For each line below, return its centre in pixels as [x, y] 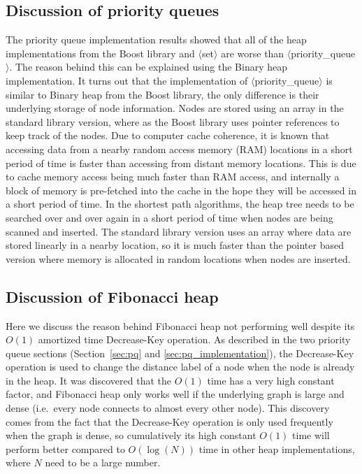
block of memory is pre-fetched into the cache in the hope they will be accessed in [181, 190]
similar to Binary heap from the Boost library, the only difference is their [162, 94]
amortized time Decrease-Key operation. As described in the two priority [194, 339]
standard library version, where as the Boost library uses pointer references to [173, 121]
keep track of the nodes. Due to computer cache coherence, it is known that [168, 135]
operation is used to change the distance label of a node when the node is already [180, 367]
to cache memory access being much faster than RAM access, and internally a [173, 177]
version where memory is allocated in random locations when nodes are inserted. [178, 258]
